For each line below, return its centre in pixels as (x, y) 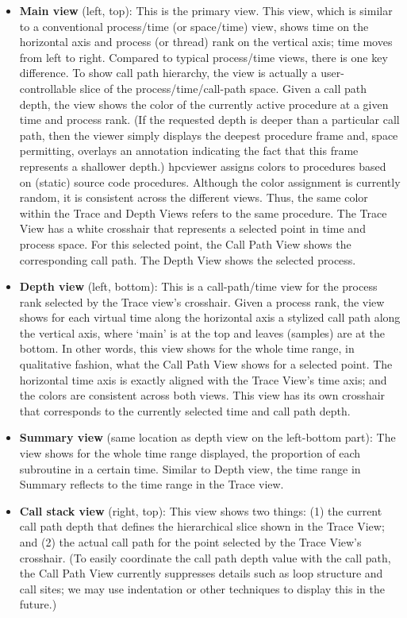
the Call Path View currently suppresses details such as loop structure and (201, 573)
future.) (38, 604)
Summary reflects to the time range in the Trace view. (152, 484)
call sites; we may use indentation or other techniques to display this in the (202, 588)
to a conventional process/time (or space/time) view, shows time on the (194, 26)
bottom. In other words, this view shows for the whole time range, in (187, 348)
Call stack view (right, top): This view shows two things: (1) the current (201, 510)
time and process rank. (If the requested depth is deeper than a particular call (209, 120)
